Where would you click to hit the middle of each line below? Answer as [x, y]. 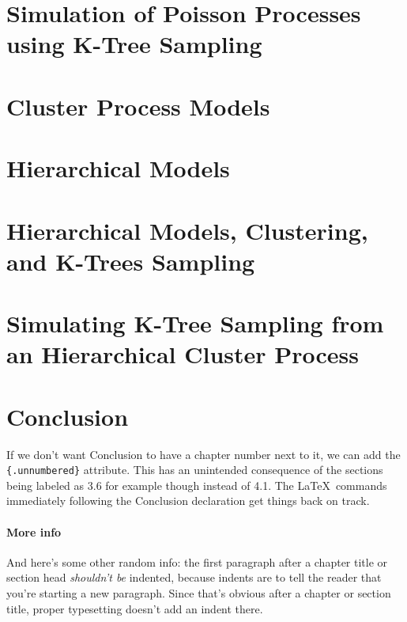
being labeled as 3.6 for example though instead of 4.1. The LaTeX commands [197, 485]
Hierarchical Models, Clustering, [187, 230]
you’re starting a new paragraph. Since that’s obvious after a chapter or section [199, 592]
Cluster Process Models [138, 106]
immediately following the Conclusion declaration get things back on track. [188, 501]
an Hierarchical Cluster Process [183, 354]
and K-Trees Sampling [131, 261]
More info [34, 531]
